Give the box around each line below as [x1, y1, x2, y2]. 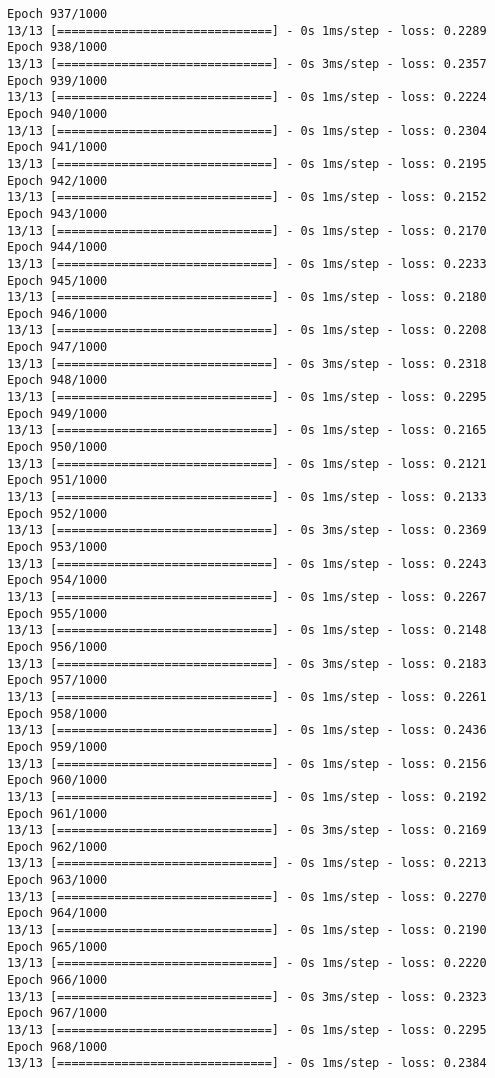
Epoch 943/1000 [7, 206, 108, 221]
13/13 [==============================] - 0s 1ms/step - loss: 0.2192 [7, 789, 487, 804]
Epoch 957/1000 [7, 673, 108, 688]
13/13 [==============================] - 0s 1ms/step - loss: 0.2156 [7, 756, 487, 771]
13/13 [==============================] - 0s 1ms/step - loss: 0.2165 [7, 423, 487, 438]
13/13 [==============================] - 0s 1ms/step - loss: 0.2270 [7, 889, 487, 904]
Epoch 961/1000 [7, 806, 108, 821]
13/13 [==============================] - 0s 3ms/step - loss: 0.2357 [7, 56, 487, 71]
